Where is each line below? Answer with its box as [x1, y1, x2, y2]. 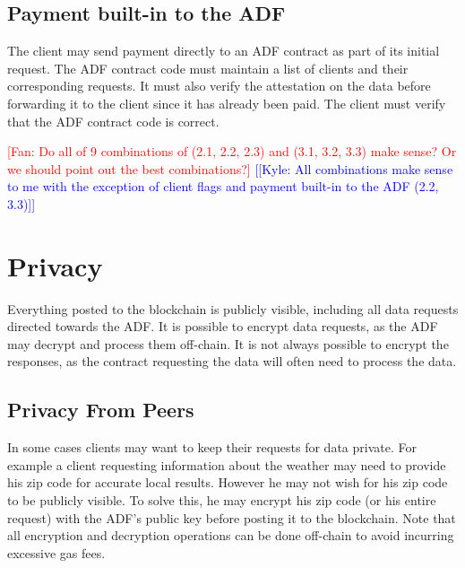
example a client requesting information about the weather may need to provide [7, 455, 446, 474]
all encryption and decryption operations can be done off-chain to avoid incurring [7, 526, 454, 545]
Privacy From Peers [7, 396, 194, 424]
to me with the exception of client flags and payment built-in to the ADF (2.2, [7, 177, 439, 196]
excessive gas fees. [7, 543, 106, 562]
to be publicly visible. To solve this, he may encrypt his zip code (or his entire [7, 491, 436, 510]
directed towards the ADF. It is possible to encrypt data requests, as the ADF [7, 317, 438, 336]
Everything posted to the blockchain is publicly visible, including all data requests [7, 299, 459, 318]
